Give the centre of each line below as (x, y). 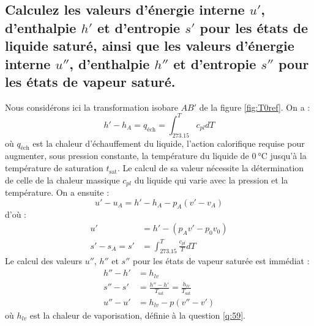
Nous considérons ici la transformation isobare (92, 107)
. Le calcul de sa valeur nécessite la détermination (211, 168)
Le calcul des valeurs (43, 261)
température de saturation (54, 168)
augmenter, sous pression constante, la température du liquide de (127, 156)
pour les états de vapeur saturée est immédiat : (221, 261)
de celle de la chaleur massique (62, 180)
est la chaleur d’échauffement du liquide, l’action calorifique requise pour (169, 143)
